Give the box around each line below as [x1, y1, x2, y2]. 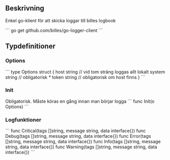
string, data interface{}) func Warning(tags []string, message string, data [5, 144, 157, 150]
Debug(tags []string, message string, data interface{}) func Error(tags [5, 133, 151, 139]
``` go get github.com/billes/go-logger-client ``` [5, 27, 103, 33]
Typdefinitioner [5, 42, 56, 51]
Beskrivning [5, 4, 45, 13]
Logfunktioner [5, 116, 42, 123]
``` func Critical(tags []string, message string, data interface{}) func [5, 128, 146, 134]
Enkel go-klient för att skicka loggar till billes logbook [5, 17, 116, 23]
